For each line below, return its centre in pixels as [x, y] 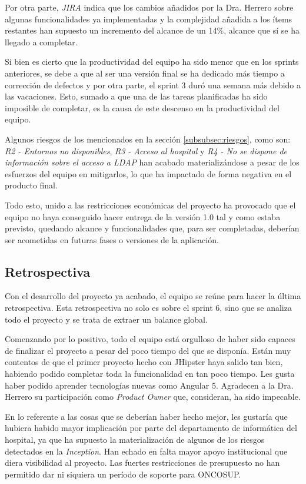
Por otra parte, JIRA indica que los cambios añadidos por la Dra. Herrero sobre [149, 7]
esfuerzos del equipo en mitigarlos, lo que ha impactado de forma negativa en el [148, 173]
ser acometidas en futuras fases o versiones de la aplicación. [112, 239]
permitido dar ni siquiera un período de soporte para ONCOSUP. [123, 474]
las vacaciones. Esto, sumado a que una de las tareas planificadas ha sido [136, 96]
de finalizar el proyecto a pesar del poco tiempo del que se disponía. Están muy [148, 350]
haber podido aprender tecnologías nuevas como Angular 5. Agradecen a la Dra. [149, 385]
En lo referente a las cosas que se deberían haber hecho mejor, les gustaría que [146, 416]
